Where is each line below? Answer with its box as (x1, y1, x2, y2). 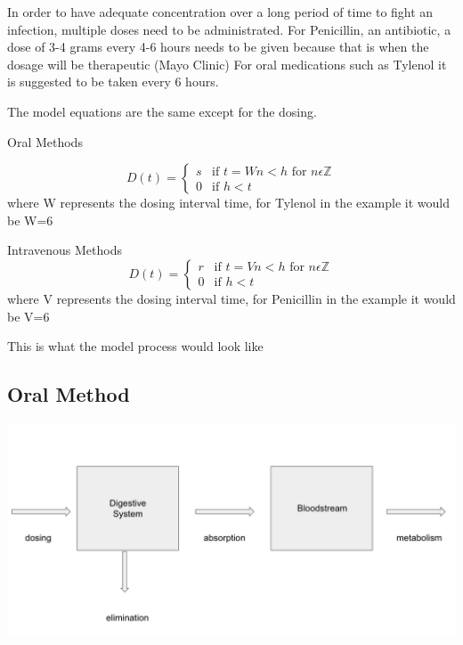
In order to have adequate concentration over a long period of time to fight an (7, 3, 434, 20)
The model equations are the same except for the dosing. (7, 102, 317, 120)
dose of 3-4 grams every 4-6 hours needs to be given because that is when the (7, 37, 429, 56)
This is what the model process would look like (7, 337, 264, 355)
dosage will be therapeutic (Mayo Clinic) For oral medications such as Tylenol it (7, 54, 447, 73)
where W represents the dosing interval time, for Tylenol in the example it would (7, 193, 451, 212)
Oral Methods (7, 132, 83, 151)
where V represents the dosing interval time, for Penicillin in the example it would (7, 289, 456, 307)
